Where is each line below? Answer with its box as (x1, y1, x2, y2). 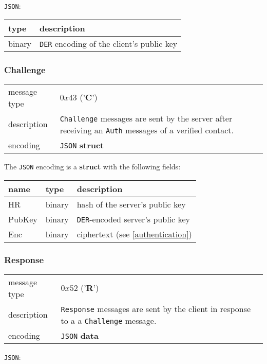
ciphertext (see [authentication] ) (77, 228, 192, 240)
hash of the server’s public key (77, 198, 186, 210)
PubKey (8, 213, 37, 225)
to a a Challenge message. (61, 314, 157, 326)
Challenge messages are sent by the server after (60, 112, 233, 124)
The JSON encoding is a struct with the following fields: (4, 161, 181, 171)
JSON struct (60, 138, 104, 151)
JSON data (61, 329, 99, 341)
